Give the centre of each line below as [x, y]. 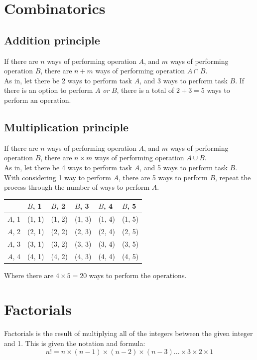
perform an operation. [38, 100]
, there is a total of [145, 90]
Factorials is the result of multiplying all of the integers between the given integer [128, 333]
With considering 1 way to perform [58, 177]
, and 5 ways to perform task [184, 167]
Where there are [29, 275]
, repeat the [233, 177]
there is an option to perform [49, 90]
